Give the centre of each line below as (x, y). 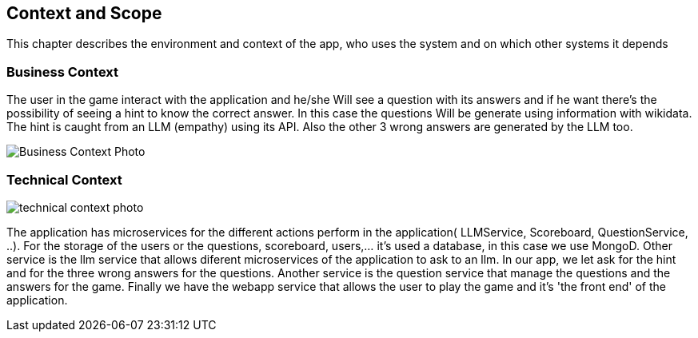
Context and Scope (84, 13)
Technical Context (64, 179)
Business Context (63, 72)
